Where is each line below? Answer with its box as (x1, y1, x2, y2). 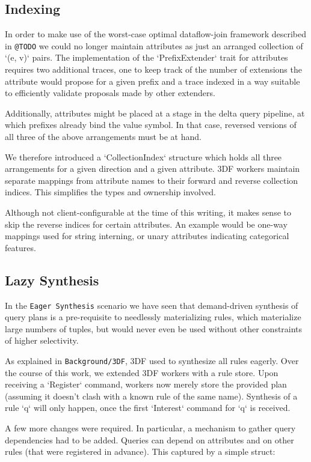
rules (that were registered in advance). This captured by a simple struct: (5, 445, 276, 458)
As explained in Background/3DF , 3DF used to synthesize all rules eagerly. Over (5, 354, 299, 366)
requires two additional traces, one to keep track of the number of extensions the (5, 63, 302, 76)
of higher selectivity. (5, 334, 79, 347)
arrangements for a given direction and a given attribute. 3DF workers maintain (5, 162, 300, 175)
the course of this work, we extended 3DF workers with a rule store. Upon (5, 366, 279, 378)
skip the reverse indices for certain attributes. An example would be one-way (5, 217, 288, 230)
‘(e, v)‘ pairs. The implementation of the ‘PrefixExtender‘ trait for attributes (5, 51, 288, 64)
